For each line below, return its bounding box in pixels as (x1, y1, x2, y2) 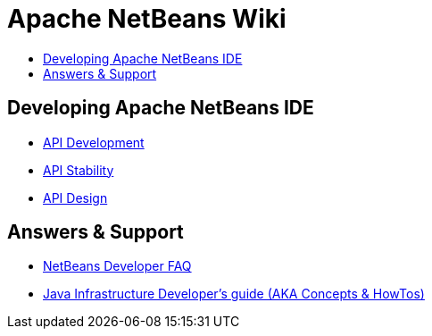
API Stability (43, 162, 114, 178)
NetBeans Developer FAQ (43, 258, 192, 274)
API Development (43, 134, 145, 150)
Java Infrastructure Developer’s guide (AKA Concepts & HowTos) (43, 286, 425, 302)
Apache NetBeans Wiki (7, 4, 287, 34)
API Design (43, 189, 108, 206)
